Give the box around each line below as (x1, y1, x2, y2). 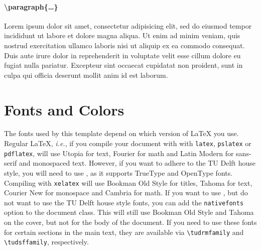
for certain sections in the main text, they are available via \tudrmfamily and (4, 226, 244, 237)
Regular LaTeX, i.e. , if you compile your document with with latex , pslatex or (4, 138, 251, 149)
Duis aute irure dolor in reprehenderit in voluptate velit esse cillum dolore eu (4, 50, 241, 60)
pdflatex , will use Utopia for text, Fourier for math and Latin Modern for (4, 148, 234, 158)
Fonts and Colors (4, 99, 124, 119)
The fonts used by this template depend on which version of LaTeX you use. (4, 128, 239, 139)
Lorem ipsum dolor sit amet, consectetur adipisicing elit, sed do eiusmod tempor (4, 20, 252, 31)
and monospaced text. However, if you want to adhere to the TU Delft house (19, 158, 256, 168)
